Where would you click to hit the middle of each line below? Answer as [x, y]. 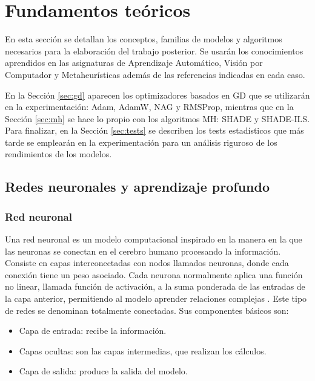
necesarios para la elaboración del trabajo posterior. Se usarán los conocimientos [154, 50]
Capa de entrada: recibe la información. [93, 331]
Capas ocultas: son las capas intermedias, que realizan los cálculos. [143, 350]
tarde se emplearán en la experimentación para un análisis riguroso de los [141, 142]
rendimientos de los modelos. [58, 154]
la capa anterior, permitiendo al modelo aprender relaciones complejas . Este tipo [156, 298]
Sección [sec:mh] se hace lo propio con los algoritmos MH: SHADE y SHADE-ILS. [157, 118]
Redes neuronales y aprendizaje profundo [137, 187]
